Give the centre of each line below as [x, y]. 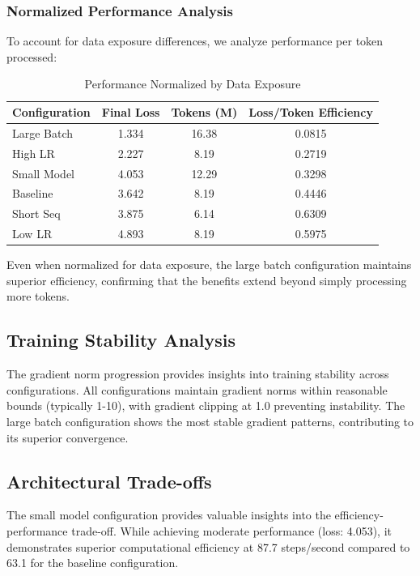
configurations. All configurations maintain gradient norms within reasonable [197, 389]
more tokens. [38, 296]
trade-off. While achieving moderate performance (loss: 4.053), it [231, 530]
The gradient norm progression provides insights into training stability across [198, 374]
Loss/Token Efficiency [311, 112]
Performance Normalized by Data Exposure [193, 84]
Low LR [32, 234]
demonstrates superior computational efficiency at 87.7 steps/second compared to [208, 546]
